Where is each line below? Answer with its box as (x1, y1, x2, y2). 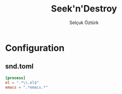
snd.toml (5, 62, 34, 70)
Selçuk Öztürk (69, 19, 99, 25)
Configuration (5, 42, 65, 53)
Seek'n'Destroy (50, 3, 117, 14)
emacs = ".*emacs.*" (5, 84, 48, 90)
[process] (5, 75, 26, 80)
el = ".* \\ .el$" (5, 80, 39, 85)
